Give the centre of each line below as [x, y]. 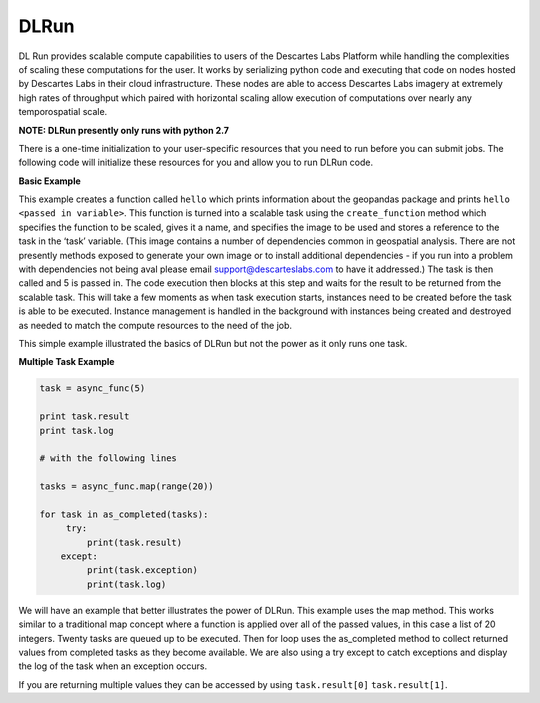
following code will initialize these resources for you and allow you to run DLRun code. [196, 162]
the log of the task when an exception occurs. [113, 666]
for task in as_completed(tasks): [124, 514]
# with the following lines [108, 458]
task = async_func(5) [92, 388]
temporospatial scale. [63, 112]
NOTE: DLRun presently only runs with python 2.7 [124, 130]
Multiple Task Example [66, 362]
